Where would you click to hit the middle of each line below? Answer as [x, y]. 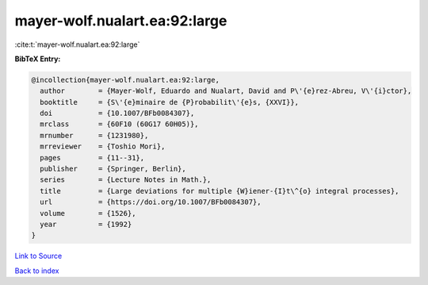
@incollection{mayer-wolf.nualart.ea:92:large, [125, 80]
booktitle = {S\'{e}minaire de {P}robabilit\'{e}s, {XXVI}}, [170, 102]
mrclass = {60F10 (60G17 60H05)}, [119, 124]
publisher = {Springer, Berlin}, [113, 169]
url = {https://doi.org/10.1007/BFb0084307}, [151, 202]
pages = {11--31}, [92, 158]
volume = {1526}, [88, 213]
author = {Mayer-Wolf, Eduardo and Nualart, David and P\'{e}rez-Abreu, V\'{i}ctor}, [226, 91]
